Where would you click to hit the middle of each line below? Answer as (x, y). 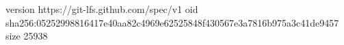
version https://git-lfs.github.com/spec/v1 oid (102, 9)
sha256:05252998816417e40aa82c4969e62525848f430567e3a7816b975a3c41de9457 (172, 22)
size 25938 (27, 36)
